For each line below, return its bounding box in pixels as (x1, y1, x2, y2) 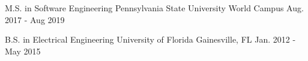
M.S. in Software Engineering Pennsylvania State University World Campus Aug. (5, 2, 304, 14)
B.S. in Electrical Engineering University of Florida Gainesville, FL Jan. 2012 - (5, 33, 296, 46)
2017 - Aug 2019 (5, 13, 65, 25)
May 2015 (5, 44, 41, 57)
